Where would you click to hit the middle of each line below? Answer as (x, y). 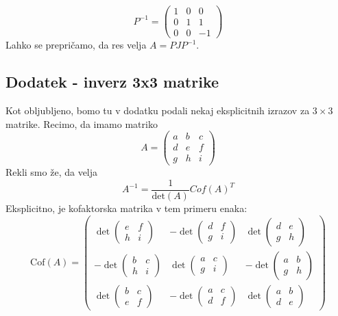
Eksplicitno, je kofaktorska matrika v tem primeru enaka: (126, 208)
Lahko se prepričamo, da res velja (76, 45)
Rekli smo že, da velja (52, 172)
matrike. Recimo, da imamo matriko (82, 123)
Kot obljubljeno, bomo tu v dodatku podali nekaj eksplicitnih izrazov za (158, 110)
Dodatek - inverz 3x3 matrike (112, 82)
